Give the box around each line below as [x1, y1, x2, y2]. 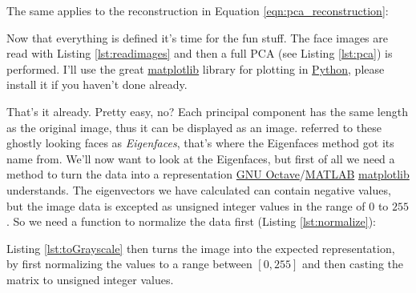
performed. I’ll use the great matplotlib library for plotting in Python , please [6, 60, 385, 77]
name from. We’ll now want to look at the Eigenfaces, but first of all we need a [6, 150, 395, 167]
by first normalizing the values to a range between [6, 255, 252, 272]
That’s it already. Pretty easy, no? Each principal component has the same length [6, 102, 408, 119]
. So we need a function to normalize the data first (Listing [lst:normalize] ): [6, 213, 377, 230]
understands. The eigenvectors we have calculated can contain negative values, [6, 181, 391, 198]
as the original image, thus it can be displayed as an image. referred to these [6, 118, 382, 135]
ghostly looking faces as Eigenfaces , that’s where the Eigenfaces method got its [6, 134, 394, 151]
